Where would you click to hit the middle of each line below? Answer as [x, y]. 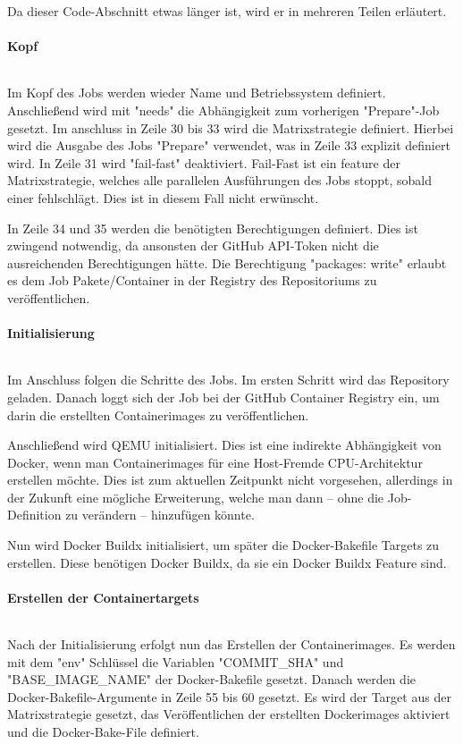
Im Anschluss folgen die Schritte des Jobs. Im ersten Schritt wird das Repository [228, 380]
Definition [34, 515]
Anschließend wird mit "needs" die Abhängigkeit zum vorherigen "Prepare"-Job [223, 110]
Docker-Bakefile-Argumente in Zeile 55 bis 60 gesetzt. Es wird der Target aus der [229, 696]
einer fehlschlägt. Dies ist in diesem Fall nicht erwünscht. [163, 197]
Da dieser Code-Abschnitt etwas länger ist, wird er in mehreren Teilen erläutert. [227, 11]
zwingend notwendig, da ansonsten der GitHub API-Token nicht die [193, 245]
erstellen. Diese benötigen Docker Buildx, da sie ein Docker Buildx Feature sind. [227, 562]
